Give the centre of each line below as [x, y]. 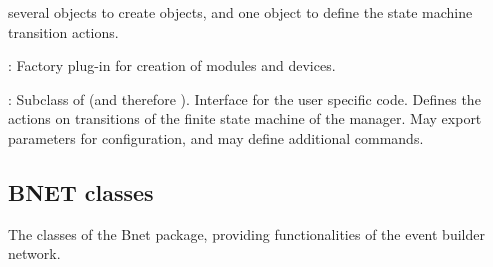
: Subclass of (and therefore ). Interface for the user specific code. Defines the [244, 98]
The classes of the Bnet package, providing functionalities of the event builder [246, 233]
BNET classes [81, 191]
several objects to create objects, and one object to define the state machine [240, 12]
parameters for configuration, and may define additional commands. [216, 137]
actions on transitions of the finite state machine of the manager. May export [245, 118]
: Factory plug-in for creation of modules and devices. [172, 65]
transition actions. [63, 31]
